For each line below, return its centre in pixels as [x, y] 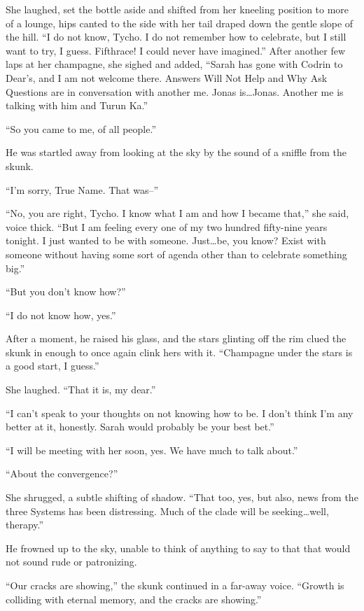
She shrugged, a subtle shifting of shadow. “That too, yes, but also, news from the [182, 497]
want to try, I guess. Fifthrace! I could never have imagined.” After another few [176, 50]
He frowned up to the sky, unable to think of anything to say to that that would [178, 548]
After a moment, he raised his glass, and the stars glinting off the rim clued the [176, 338]
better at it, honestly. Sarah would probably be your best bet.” [140, 427]
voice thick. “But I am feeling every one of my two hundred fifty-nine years [167, 226]
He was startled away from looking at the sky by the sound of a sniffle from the [176, 152]
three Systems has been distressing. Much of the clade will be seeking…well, [167, 511]
